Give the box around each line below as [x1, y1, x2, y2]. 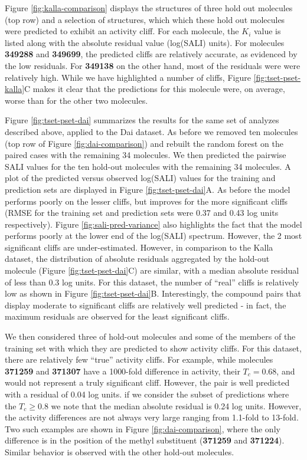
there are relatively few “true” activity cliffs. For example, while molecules [5, 353, 273, 366]
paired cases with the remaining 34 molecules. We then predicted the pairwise [5, 149, 286, 161]
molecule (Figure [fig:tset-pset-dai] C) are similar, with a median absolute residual [5, 264, 299, 277]
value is [253, 25, 281, 37]
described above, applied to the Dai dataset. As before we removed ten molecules [5, 125, 298, 137]
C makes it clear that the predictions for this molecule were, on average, [24, 83, 285, 95]
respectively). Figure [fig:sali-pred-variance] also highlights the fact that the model [5, 218, 302, 230]
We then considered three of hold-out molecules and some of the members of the [5, 330, 296, 343]
